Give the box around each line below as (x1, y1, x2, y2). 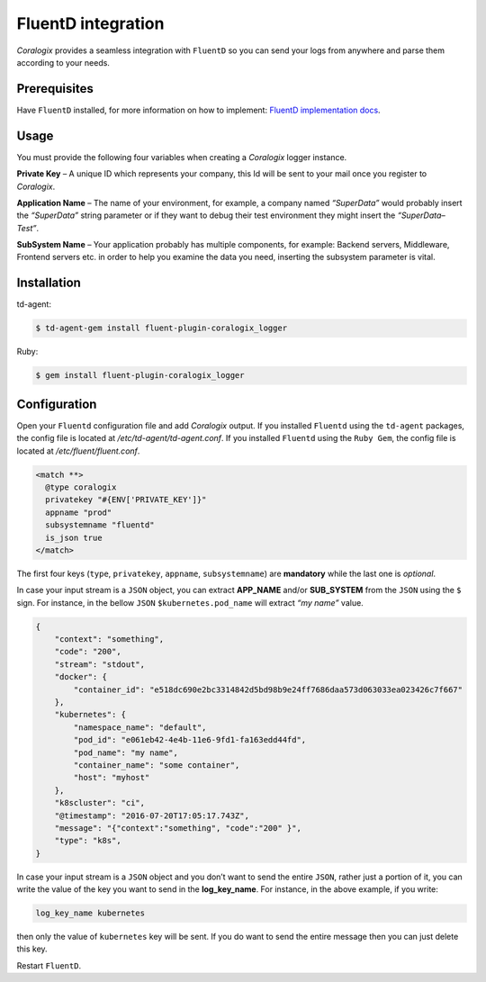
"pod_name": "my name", (73, 747, 179, 758)
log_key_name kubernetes (35, 908, 146, 918)
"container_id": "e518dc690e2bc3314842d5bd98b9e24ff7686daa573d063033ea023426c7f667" (73, 684, 463, 695)
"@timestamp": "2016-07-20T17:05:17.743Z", (54, 810, 249, 821)
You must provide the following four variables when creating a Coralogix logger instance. (16, 151, 347, 162)
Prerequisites (16, 81, 94, 96)
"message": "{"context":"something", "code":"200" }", (54, 823, 301, 833)
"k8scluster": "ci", (54, 797, 146, 808)
